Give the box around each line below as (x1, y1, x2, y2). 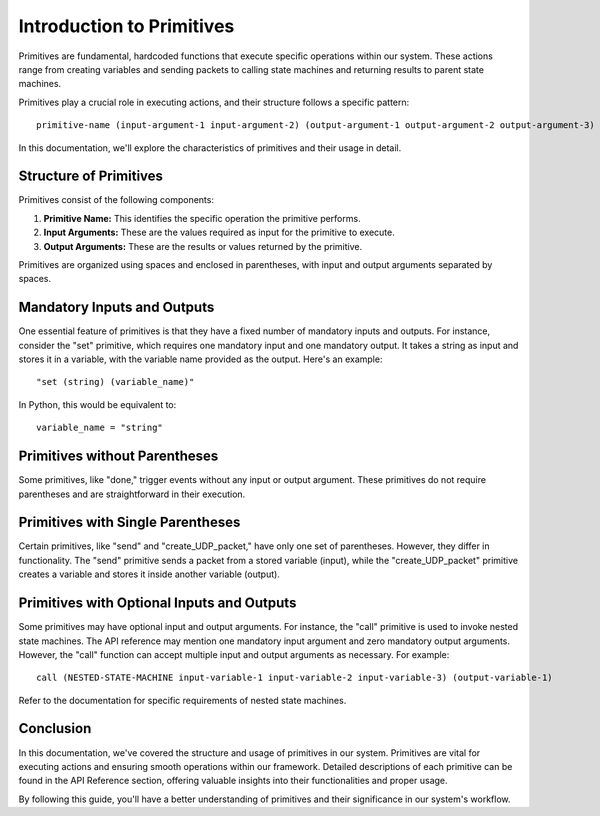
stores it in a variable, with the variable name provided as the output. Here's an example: (18, 353, 383, 365)
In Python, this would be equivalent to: (18, 398, 177, 410)
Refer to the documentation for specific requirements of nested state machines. (18, 694, 347, 706)
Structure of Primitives (18, 168, 164, 185)
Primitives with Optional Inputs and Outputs (18, 595, 297, 612)
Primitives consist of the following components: (18, 194, 215, 206)
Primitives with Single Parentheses (18, 514, 241, 531)
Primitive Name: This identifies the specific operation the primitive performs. (43, 212, 361, 224)
